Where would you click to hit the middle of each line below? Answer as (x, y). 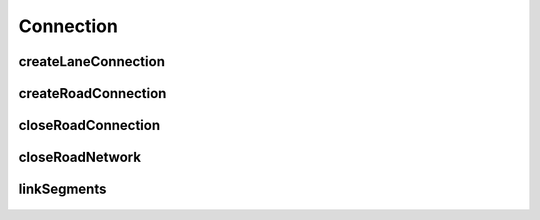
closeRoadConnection (89, 125)
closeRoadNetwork (80, 157)
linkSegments (62, 189)
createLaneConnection (91, 61)
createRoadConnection (92, 93)
